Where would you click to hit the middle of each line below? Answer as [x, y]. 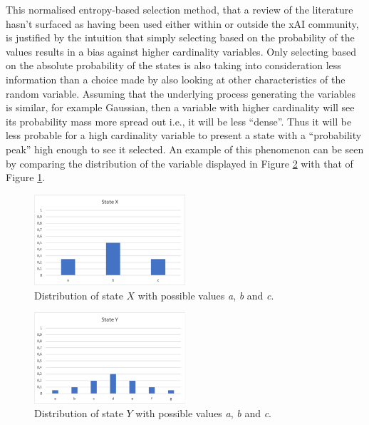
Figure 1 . [26, 177]
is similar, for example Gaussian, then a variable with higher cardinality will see [180, 107]
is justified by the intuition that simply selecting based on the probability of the [180, 37]
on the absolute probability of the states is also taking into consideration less [173, 65]
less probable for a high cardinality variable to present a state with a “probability [184, 135]
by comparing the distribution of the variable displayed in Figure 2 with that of [180, 163]
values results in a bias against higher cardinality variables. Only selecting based [181, 51]
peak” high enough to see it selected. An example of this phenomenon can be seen [185, 149]
